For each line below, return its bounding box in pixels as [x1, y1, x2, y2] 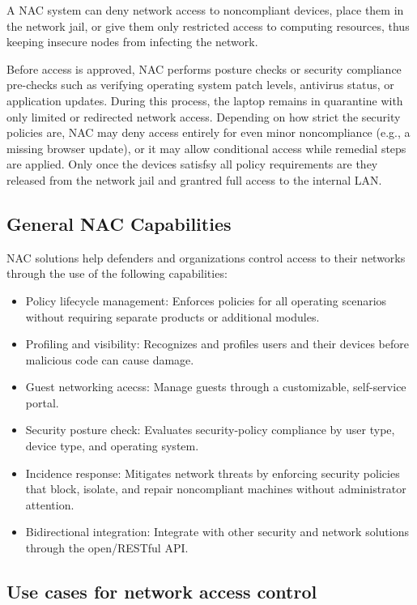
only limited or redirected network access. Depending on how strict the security [6, 108, 401, 125]
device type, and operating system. [25, 437, 199, 454]
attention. [25, 496, 74, 513]
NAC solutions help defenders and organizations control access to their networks [6, 249, 406, 266]
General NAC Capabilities [6, 211, 232, 236]
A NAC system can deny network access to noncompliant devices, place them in [6, 2, 404, 18]
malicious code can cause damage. [25, 351, 194, 368]
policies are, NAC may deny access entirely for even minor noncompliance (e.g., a [6, 124, 411, 141]
